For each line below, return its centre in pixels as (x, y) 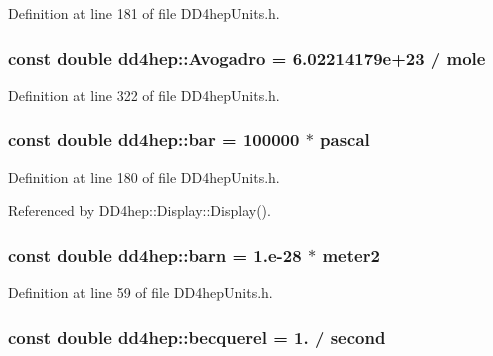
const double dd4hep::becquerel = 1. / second (197, 336)
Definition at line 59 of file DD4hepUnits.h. (140, 292)
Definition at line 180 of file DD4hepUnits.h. (144, 176)
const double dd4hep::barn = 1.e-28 (155, 254)
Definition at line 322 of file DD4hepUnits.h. (144, 94)
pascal (345, 139)
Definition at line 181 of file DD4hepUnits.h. (144, 13)
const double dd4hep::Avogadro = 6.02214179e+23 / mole (247, 57)
